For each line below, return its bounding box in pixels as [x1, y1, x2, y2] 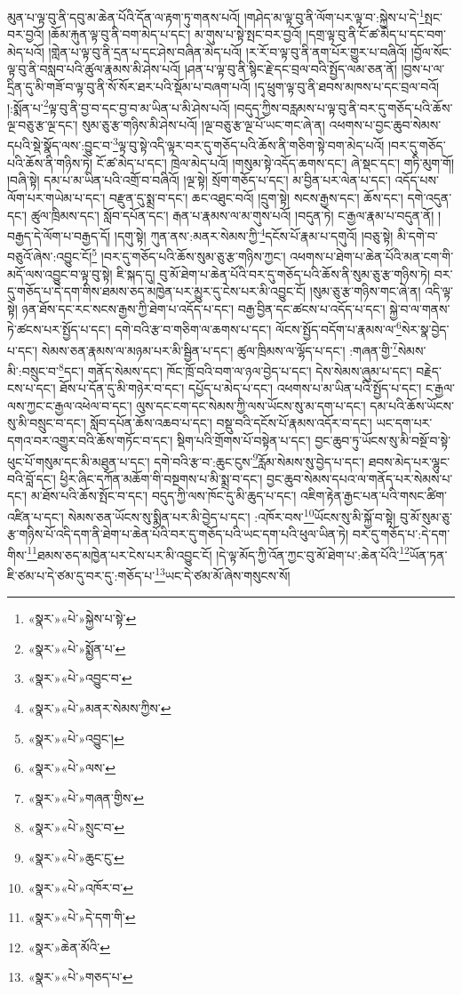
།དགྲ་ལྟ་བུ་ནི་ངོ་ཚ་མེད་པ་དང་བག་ [306, 25, 446, 44]
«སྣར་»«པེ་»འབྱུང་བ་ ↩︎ [28, 669, 132, 687]
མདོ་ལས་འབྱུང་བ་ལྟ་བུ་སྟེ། [7, 264, 113, 283]
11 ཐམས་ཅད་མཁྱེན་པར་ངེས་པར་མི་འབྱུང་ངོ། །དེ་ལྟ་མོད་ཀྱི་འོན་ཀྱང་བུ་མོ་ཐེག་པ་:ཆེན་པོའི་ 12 [27, 542, 410, 564]
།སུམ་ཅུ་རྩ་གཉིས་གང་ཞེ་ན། [309, 282, 421, 301]
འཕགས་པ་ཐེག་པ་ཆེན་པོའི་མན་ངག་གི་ [290, 247, 454, 265]
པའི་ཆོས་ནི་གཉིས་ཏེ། [7, 153, 93, 172]
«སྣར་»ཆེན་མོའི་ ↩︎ [28, 937, 111, 956]
